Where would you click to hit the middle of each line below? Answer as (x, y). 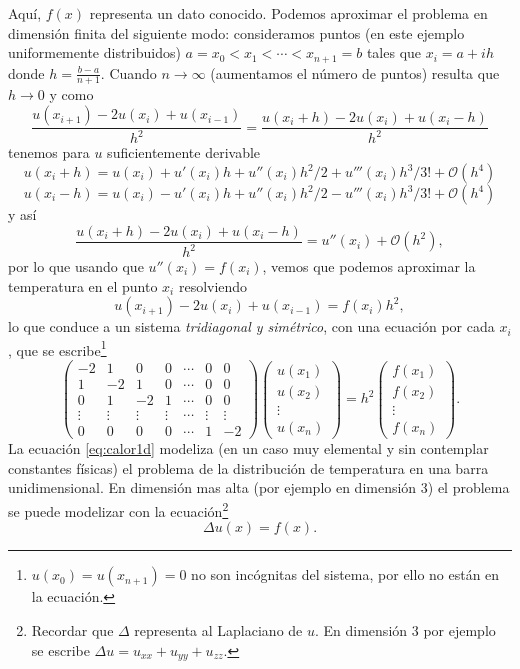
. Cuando (128, 72)
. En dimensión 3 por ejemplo (405, 629)
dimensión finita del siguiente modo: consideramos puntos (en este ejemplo (236, 32)
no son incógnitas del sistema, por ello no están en (345, 574)
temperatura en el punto (83, 285)
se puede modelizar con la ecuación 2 (118, 509)
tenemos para (49, 152)
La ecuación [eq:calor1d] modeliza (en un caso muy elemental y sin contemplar (248, 448)
